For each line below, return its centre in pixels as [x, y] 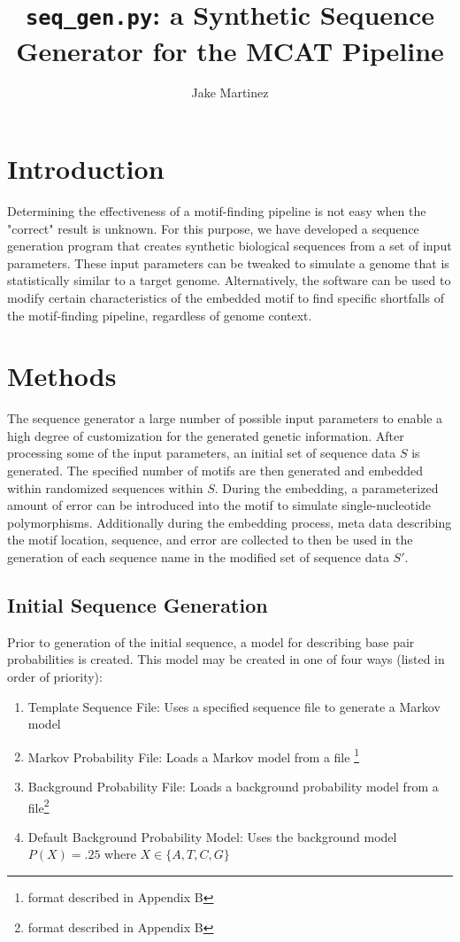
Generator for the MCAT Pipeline [230, 50]
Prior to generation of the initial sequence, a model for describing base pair [211, 641]
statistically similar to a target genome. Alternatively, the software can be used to [229, 280]
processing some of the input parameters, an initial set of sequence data [202, 453]
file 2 [38, 806]
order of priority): [55, 676]
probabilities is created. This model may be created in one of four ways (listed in [226, 659]
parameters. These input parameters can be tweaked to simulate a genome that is [228, 263]
